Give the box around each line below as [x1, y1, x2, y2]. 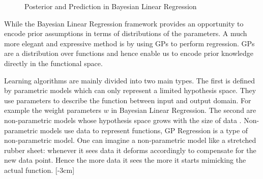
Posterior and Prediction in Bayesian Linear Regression [24, 1, 197, 11]
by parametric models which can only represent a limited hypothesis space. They [4, 85, 256, 96]
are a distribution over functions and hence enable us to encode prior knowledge [4, 48, 254, 58]
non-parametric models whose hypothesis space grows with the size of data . [4, 114, 242, 125]
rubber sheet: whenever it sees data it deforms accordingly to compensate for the [4, 144, 256, 155]
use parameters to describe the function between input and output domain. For [4, 95, 251, 105]
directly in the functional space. [4, 57, 103, 68]
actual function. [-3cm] [4, 164, 75, 175]
